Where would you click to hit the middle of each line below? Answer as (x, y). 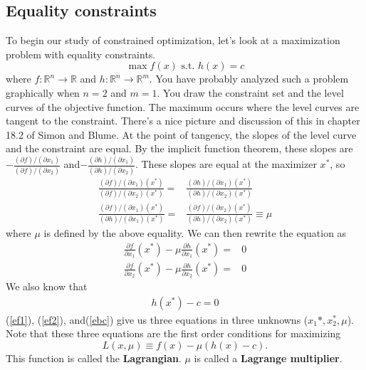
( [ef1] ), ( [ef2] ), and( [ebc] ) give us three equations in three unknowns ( (157, 319)
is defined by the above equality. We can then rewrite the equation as (195, 232)
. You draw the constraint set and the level (250, 92)
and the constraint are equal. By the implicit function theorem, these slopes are (179, 148)
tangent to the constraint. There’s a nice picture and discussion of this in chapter (183, 121)
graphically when (43, 92)
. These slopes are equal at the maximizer (226, 164)
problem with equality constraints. (81, 54)
